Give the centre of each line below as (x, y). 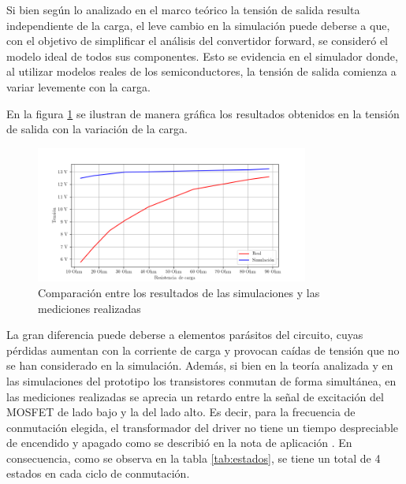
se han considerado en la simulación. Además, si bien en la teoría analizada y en (200, 365)
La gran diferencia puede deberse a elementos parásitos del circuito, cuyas (185, 335)
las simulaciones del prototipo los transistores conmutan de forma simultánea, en (201, 380)
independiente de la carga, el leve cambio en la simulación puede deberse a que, (198, 25)
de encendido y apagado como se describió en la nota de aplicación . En (179, 443)
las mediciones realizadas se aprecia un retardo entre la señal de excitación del (195, 396)
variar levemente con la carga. (78, 86)
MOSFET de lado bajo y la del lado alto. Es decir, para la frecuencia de (181, 412)
